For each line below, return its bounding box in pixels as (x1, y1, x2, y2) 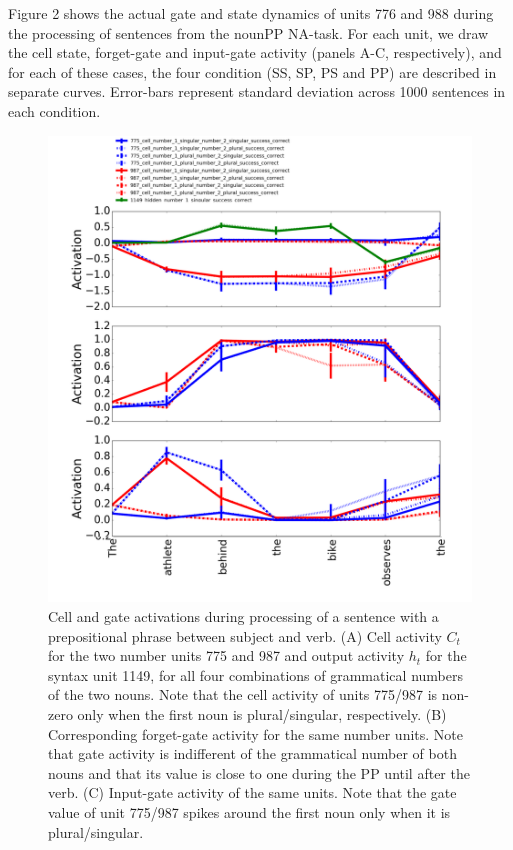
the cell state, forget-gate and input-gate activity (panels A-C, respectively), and (8, 42, 502, 63)
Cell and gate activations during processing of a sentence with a (48, 606, 439, 626)
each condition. (8, 100, 101, 121)
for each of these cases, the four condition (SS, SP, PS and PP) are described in (8, 61, 497, 82)
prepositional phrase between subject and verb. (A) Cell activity (48, 625, 442, 646)
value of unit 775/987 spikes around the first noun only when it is (48, 801, 451, 822)
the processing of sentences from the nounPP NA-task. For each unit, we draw (8, 22, 489, 43)
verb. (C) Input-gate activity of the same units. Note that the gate (48, 782, 457, 803)
